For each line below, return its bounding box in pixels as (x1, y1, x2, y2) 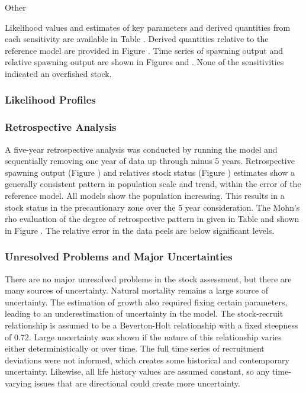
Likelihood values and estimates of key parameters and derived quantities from (5, 21, 291, 33)
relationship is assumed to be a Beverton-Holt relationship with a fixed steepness (5, 318, 298, 331)
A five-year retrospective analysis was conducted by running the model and (5, 143, 278, 155)
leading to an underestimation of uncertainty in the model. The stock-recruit (5, 307, 284, 320)
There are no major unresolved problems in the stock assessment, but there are (5, 272, 292, 285)
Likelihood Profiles (5, 92, 96, 107)
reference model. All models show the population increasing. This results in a (5, 189, 285, 201)
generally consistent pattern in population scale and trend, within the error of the (5, 178, 301, 190)
